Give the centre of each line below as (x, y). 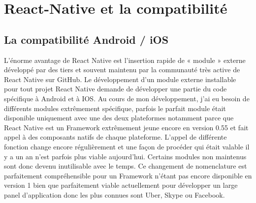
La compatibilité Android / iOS (86, 39)
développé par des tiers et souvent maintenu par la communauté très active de (122, 70)
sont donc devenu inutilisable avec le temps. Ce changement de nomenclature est (126, 166)
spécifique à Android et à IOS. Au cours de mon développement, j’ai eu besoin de (127, 98)
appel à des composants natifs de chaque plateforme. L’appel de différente (115, 137)
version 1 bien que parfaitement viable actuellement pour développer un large (121, 185)
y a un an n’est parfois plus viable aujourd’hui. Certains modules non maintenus (125, 156)
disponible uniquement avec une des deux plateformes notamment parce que (119, 118)
